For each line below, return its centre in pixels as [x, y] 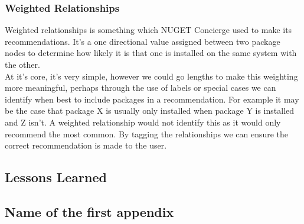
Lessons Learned [56, 177]
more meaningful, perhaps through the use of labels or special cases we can [140, 88]
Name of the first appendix [89, 211]
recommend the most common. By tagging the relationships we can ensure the [147, 134]
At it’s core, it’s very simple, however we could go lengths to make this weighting [151, 76]
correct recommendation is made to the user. [86, 145]
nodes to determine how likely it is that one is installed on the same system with [151, 53]
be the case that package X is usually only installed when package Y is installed [150, 111]
